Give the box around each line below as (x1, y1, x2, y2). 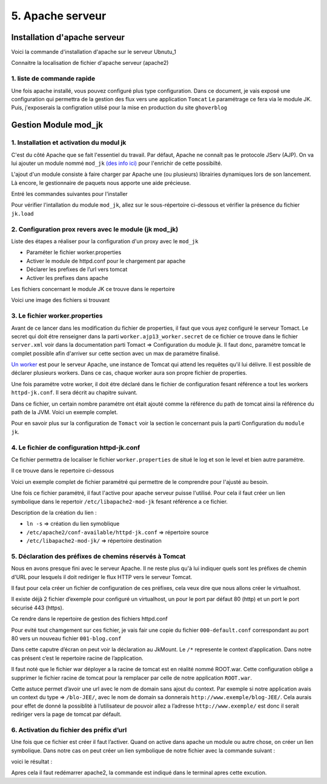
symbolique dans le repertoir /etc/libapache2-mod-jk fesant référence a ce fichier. (11, 498, 228, 505)
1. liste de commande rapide (11, 75, 96, 83)
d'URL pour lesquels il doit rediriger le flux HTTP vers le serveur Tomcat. (11, 573, 193, 580)
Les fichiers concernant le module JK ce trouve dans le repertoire (11, 285, 175, 292)
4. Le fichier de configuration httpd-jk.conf (11, 443, 140, 452)
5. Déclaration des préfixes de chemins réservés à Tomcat (11, 552, 186, 560)
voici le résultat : (11, 758, 53, 765)
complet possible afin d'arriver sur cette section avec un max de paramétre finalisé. (11, 349, 220, 357)
